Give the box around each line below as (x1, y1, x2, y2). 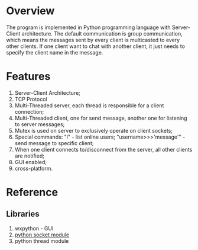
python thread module (14, 237, 69, 244)
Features (6, 70, 51, 84)
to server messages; (14, 120, 65, 128)
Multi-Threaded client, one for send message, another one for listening (14, 114, 187, 121)
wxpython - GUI (14, 225, 54, 232)
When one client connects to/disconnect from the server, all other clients (14, 146, 193, 153)
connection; (14, 108, 44, 115)
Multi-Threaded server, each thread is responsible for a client (14, 102, 164, 109)
